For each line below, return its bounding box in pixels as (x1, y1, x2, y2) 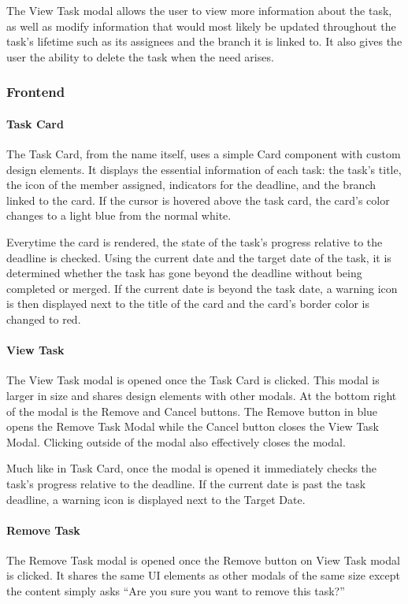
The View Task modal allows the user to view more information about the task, (6, 2, 392, 18)
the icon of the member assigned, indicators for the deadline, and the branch (6, 176, 376, 193)
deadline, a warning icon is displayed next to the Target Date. (6, 491, 306, 507)
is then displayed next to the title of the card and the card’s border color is (6, 295, 369, 312)
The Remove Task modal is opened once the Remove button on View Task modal (6, 551, 400, 568)
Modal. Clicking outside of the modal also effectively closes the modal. (6, 433, 346, 450)
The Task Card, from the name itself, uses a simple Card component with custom (6, 146, 401, 162)
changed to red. (6, 310, 81, 327)
